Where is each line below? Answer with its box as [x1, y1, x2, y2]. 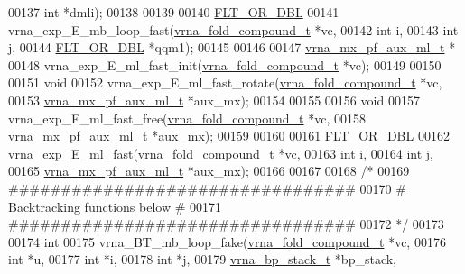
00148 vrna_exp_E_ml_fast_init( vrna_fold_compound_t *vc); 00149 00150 [8, 55, 442, 74]
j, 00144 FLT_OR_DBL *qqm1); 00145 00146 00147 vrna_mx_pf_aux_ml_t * [8, 38, 456, 57]
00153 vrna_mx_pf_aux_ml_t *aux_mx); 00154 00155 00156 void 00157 [8, 90, 420, 109]
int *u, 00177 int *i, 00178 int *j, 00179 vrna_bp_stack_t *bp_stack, [8, 250, 396, 269]
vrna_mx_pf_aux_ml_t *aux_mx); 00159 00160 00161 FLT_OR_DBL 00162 [8, 126, 450, 145]
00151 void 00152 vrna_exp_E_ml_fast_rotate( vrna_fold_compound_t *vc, [8, 73, 442, 92]
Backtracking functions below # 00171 [8, 196, 221, 215]
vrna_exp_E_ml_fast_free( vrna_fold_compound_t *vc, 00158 [8, 108, 366, 127]
